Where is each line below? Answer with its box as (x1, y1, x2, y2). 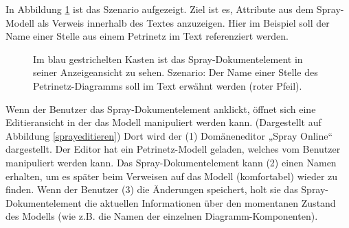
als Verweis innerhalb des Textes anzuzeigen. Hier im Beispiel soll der (37, 15, 330, 29)
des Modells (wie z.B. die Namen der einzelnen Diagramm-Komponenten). (5, 209, 318, 223)
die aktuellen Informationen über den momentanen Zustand (85, 195, 336, 210)
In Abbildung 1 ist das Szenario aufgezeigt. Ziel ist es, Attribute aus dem (5, 2, 314, 16)
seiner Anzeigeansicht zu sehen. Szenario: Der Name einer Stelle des (33, 65, 318, 79)
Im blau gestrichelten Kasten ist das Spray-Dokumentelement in (33, 51, 303, 66)
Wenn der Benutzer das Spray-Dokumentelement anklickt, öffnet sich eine (5, 101, 316, 116)
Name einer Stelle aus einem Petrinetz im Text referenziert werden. (5, 29, 289, 43)
